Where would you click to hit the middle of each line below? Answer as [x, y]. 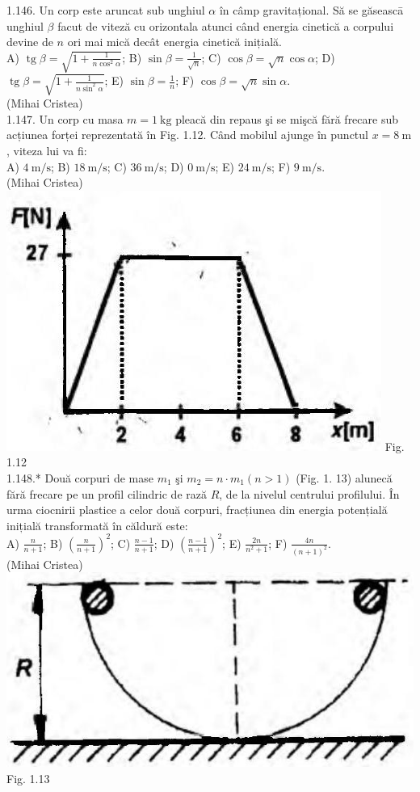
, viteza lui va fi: [47, 151]
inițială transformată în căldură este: [97, 525]
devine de [30, 42]
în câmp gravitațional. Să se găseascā [311, 10]
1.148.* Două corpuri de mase [80, 478]
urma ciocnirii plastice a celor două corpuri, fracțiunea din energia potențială [197, 510]
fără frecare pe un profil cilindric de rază [107, 493]
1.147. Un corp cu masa [65, 118]
